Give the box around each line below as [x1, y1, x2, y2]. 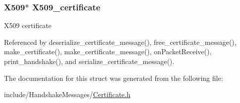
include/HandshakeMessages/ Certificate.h [4, 89, 131, 100]
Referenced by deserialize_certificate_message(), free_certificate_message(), [4, 36, 237, 47]
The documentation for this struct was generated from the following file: [4, 72, 223, 83]
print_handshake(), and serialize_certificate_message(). [4, 56, 175, 66]
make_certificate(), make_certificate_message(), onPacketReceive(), [4, 46, 212, 57]
